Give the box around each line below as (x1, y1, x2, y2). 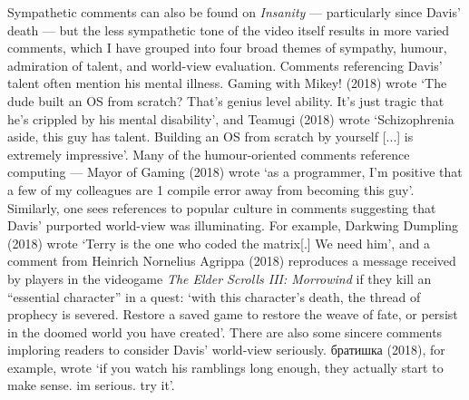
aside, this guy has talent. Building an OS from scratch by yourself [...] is (7, 127, 414, 146)
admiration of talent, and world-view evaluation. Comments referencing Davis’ (7, 55, 443, 74)
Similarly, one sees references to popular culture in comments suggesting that (7, 198, 436, 217)
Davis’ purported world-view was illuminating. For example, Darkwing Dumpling (7, 216, 459, 235)
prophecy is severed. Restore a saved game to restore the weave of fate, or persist (7, 305, 458, 324)
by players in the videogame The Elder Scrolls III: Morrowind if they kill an (7, 268, 432, 288)
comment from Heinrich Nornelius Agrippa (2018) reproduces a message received (7, 251, 456, 270)
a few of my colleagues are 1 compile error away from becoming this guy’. (7, 180, 415, 199)
